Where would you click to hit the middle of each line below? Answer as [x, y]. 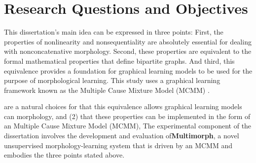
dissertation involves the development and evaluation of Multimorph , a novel [122, 136]
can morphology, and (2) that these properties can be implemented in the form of [127, 116]
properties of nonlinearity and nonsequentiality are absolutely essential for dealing [128, 41]
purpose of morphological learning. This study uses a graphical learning [112, 80]
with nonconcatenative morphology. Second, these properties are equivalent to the [128, 51]
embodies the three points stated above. [64, 155]
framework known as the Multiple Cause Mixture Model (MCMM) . [107, 90]
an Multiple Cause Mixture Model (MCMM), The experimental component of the [128, 126]
